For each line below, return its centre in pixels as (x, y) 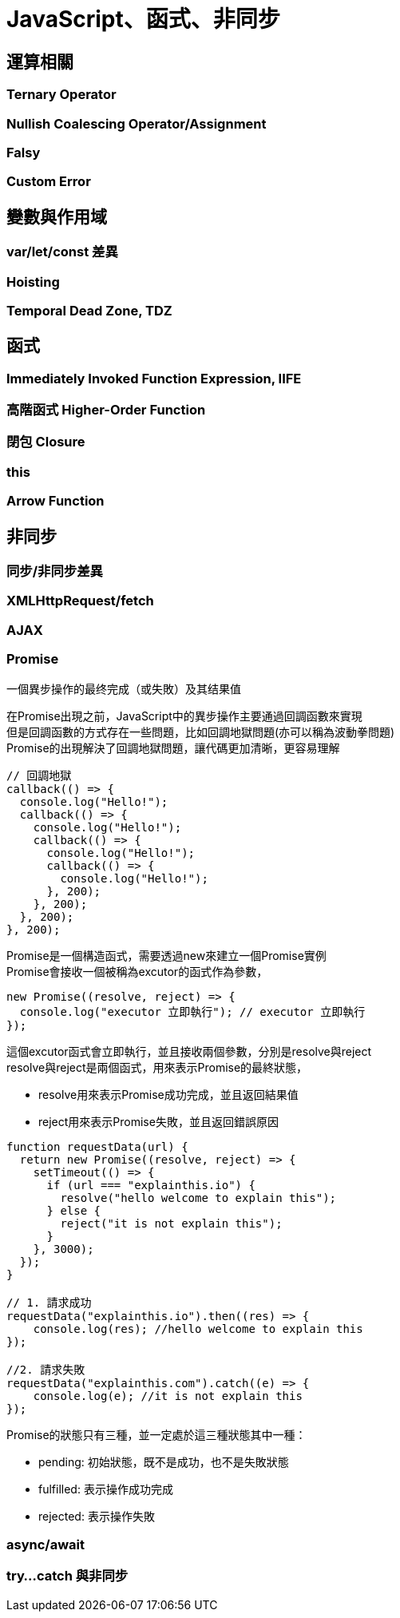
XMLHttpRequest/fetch (80, 601)
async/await (46, 1544)
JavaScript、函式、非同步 (143, 19)
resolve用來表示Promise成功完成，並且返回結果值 (168, 1094)
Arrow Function (55, 501)
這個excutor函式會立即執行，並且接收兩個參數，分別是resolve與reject (189, 1051)
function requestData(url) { (97, 1146)
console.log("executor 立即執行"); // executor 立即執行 (192, 1011)
